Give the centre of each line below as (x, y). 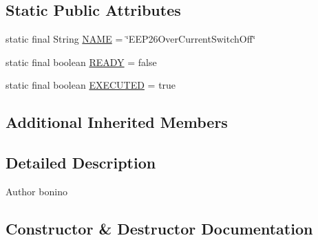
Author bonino (36, 191)
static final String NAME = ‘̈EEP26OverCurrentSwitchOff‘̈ (131, 39)
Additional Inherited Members (117, 122)
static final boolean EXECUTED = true (91, 85)
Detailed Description (81, 163)
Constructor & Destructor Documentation (159, 228)
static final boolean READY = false (81, 62)
